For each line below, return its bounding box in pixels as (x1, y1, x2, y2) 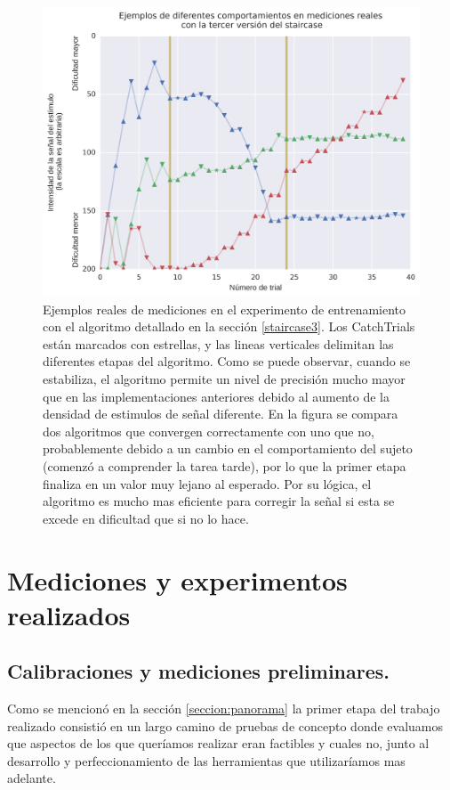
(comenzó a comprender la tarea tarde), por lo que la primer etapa (43, 456, 406, 475)
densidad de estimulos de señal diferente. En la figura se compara (43, 404, 398, 423)
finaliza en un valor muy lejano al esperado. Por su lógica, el (43, 474, 372, 493)
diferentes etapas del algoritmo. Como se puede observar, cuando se (43, 352, 411, 371)
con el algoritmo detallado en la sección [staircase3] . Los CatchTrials (43, 317, 415, 336)
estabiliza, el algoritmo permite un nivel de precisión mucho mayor (43, 370, 406, 387)
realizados (7, 596, 131, 632)
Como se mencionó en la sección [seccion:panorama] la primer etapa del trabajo (7, 699, 440, 718)
